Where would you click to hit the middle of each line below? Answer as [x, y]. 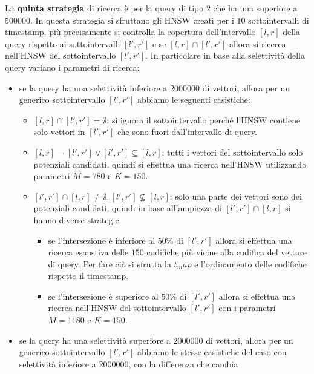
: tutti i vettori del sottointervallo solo [232, 152]
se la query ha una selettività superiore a [95, 340]
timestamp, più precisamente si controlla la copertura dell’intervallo [130, 32]
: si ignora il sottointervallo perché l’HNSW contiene [204, 120]
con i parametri [247, 308]
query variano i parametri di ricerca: [72, 67]
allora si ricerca [257, 43]
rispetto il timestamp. [88, 276]
